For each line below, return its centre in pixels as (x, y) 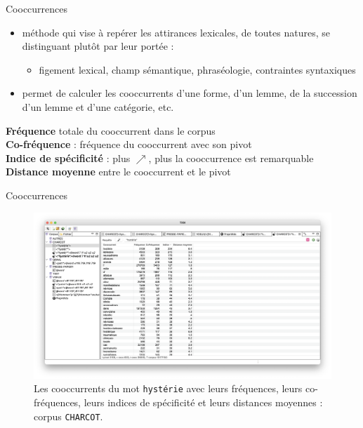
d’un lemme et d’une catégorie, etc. (98, 106)
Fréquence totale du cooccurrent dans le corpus (111, 130)
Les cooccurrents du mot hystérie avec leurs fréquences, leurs (168, 388)
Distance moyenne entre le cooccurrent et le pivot (118, 172)
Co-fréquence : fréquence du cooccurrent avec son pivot (129, 144)
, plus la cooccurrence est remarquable (231, 158)
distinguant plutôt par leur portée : (98, 46)
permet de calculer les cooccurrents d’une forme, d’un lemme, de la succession (190, 93)
